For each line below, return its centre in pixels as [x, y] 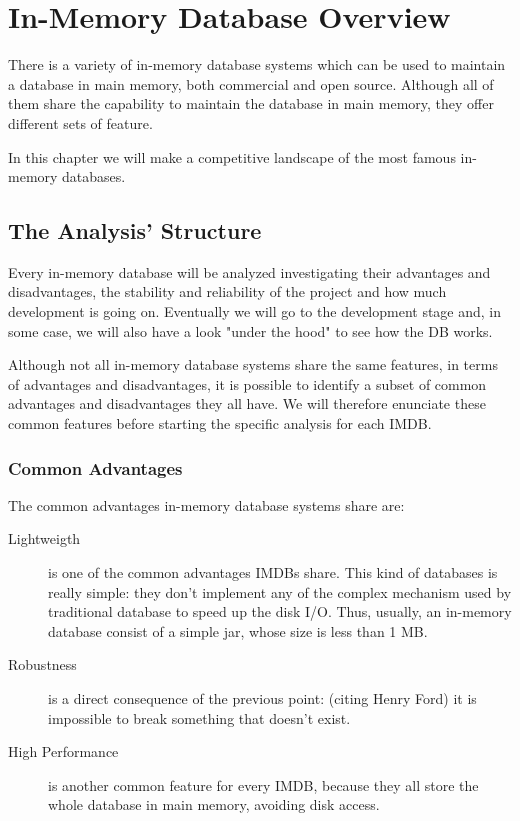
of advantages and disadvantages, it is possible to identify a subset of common [247, 383]
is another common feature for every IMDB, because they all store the [263, 784]
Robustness [42, 664]
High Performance [63, 751]
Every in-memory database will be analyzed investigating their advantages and [249, 271]
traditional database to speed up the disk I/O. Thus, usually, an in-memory [280, 611]
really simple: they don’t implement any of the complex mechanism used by [280, 591]
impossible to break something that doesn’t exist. [199, 717]
